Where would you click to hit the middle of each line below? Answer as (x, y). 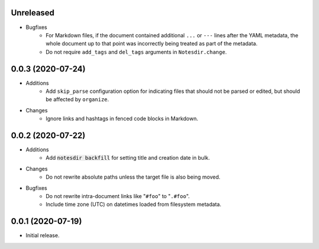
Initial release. (43, 235)
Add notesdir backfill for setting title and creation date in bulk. (128, 158)
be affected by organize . (77, 99)
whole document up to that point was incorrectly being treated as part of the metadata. (152, 44)
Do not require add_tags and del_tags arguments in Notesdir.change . (136, 52)
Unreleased (33, 13)
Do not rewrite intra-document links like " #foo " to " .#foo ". (118, 196)
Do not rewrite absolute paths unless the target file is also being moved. (133, 177)
